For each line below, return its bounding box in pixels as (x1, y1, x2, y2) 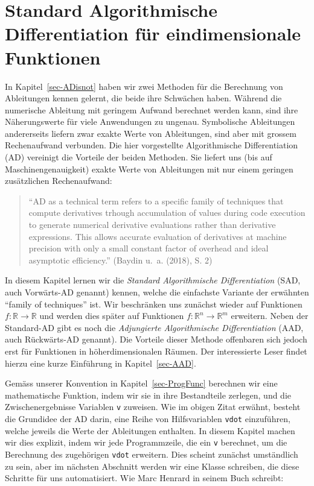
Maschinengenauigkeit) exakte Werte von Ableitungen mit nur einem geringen (5, 162, 293, 175)
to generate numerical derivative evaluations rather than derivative (28, 218, 276, 231)
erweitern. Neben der (231, 309, 309, 322)
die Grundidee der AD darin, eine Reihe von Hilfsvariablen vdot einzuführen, (5, 412, 290, 424)
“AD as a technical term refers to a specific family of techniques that (28, 194, 284, 207)
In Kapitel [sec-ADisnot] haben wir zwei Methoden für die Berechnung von (5, 80, 283, 92)
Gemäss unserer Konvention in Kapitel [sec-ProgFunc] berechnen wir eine (5, 377, 278, 390)
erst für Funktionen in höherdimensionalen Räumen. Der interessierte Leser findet (5, 344, 307, 357)
